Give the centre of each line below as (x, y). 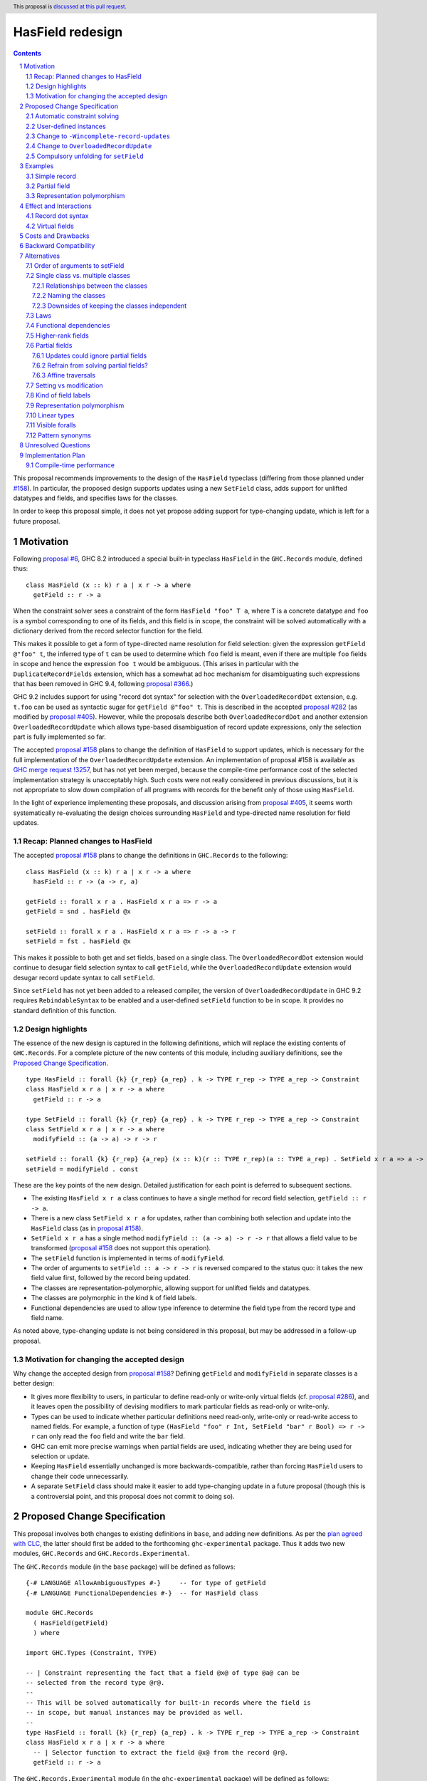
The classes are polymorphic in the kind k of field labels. (114, 1298)
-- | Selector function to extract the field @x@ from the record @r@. (161, 1752)
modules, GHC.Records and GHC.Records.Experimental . (101, 1554)
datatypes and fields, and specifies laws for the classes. (95, 498)
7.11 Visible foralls (51, 425)
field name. (47, 1318)
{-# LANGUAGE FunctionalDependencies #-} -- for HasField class (142, 1593)
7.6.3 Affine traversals (64, 375)
